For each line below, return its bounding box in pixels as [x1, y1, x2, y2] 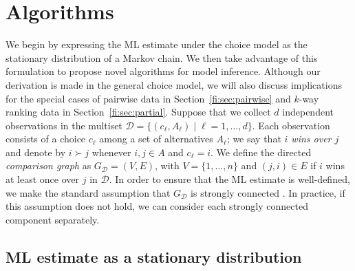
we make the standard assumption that [6, 185, 171, 199]
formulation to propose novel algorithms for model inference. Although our [6, 64, 321, 78]
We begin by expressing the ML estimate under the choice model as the [6, 37, 308, 52]
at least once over [6, 172, 80, 186]
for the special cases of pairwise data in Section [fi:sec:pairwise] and [6, 91, 291, 105]
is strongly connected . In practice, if [191, 185, 345, 199]
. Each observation [252, 118, 330, 132]
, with [155, 158, 180, 173]
